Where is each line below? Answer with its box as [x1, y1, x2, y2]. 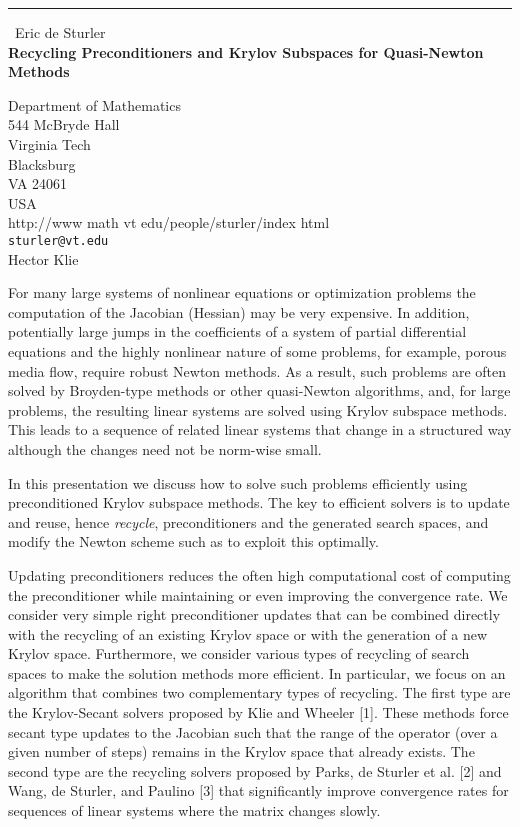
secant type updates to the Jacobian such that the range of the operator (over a [8, 721, 498, 742]
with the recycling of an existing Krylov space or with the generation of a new [8, 623, 488, 644]
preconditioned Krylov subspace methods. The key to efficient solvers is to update [8, 492, 510, 513]
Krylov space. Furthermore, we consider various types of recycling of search [8, 643, 470, 664]
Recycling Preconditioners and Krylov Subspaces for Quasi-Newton [8, 41, 484, 62]
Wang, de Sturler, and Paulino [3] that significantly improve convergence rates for [8, 780, 509, 801]
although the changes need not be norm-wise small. [8, 438, 322, 459]
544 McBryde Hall [8, 114, 120, 135]
